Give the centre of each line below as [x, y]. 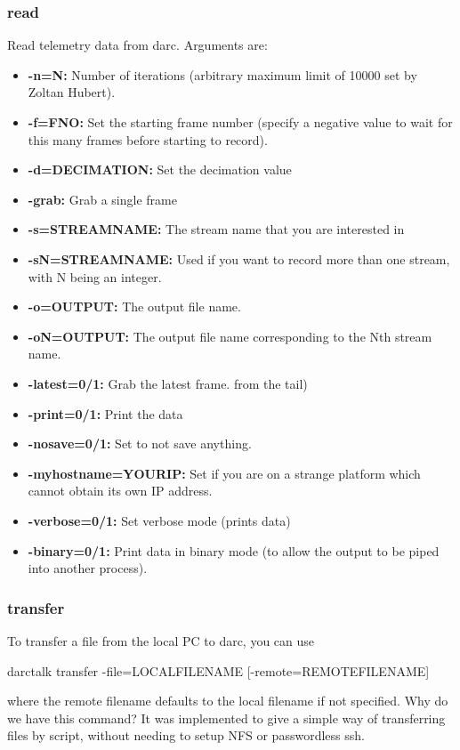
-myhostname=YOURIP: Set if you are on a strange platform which [224, 473]
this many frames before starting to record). [148, 139]
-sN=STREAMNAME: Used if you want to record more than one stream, [239, 258]
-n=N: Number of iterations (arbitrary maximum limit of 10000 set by [222, 74]
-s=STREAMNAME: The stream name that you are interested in [216, 229]
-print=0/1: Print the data [105, 413]
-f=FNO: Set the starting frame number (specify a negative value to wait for [240, 122]
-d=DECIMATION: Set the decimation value [160, 169]
